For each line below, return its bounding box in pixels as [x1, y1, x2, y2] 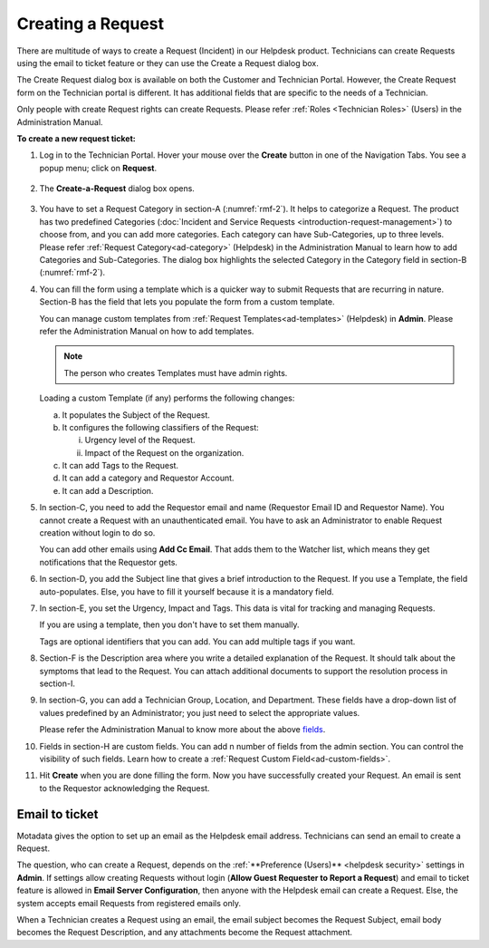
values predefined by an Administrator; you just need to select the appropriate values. [39, 707, 360, 718]
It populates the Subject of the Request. [62, 409, 210, 421]
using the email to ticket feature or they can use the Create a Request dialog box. [16, 57, 319, 68]
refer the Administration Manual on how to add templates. [39, 325, 254, 336]
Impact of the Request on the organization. [84, 447, 244, 458]
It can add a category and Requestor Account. [62, 472, 235, 484]
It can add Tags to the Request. [62, 460, 179, 471]
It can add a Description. [62, 485, 154, 496]
